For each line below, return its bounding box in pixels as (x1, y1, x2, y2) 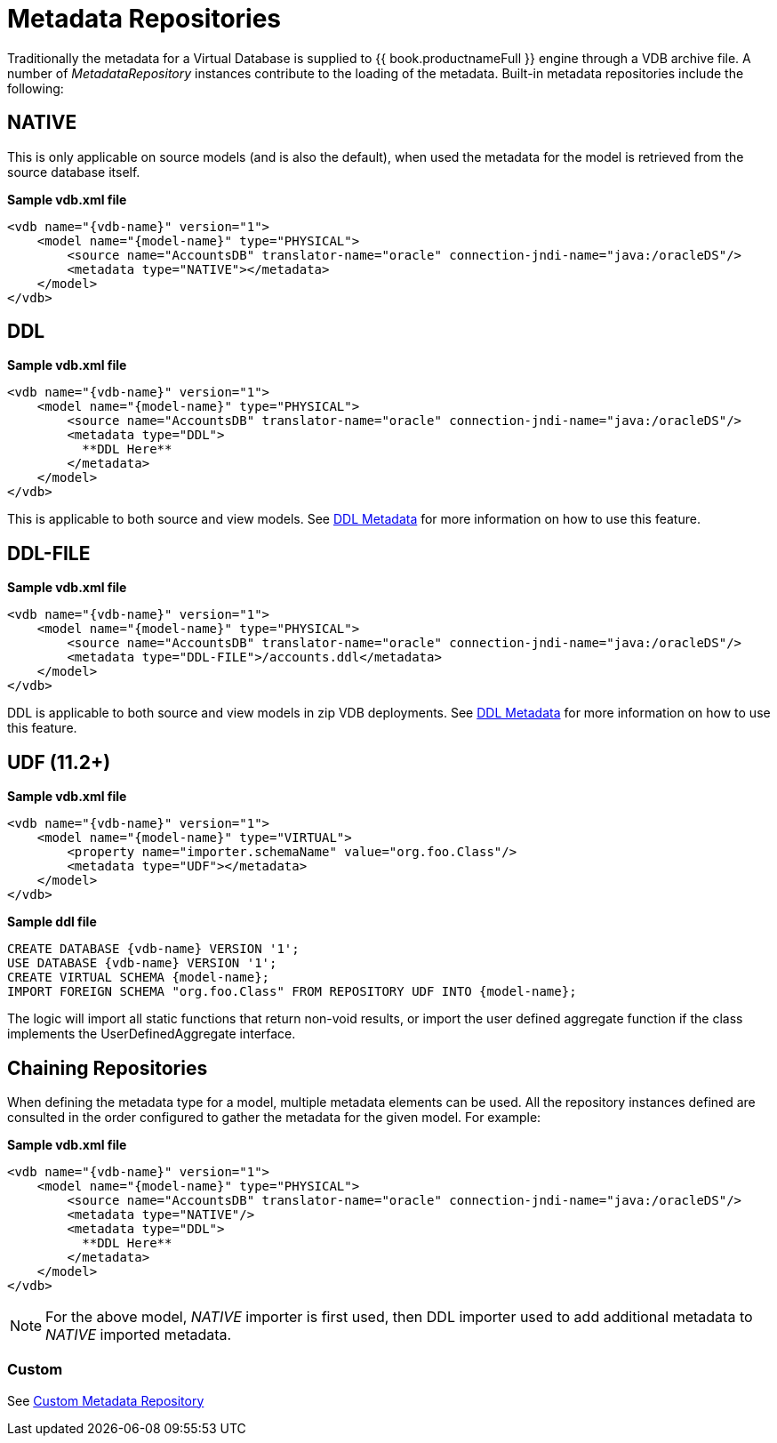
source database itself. (7, 164, 140, 180)
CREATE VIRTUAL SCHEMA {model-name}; (7, 970, 270, 985)
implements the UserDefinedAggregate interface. (7, 1026, 296, 1042)
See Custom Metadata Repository (7, 1392, 204, 1408)
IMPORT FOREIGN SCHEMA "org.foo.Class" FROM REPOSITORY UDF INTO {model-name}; (7, 984, 577, 999)
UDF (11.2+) (7, 750, 111, 774)
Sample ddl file (7, 914, 97, 930)
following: (7, 80, 64, 96)
